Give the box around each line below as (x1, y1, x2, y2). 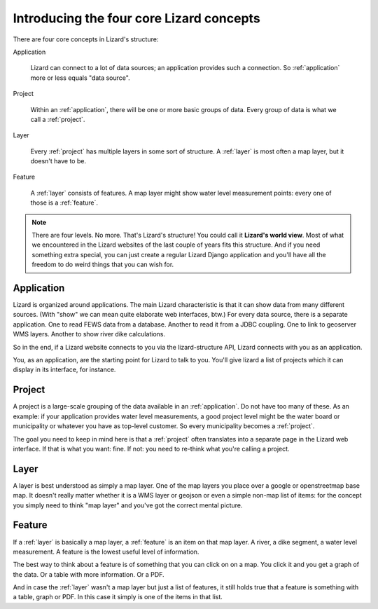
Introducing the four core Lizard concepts (13, 11, 260, 26)
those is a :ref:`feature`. (30, 198, 98, 207)
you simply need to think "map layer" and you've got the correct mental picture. (13, 501, 243, 509)
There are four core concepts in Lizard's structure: (13, 35, 159, 43)
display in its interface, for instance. (13, 365, 116, 374)
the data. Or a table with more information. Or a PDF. (13, 570, 164, 578)
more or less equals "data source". (30, 74, 130, 82)
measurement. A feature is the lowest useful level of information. (13, 547, 199, 556)
